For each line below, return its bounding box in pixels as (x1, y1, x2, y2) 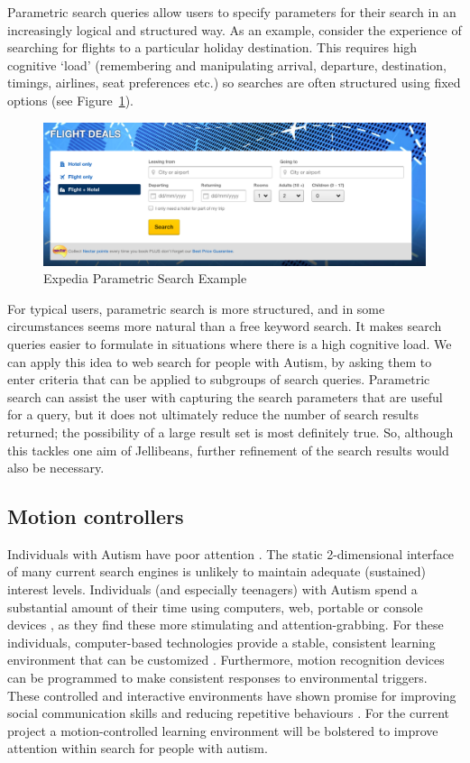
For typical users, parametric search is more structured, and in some (7, 299, 385, 317)
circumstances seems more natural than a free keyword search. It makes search (7, 317, 442, 336)
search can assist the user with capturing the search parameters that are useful (7, 387, 443, 406)
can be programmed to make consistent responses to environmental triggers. (7, 668, 428, 687)
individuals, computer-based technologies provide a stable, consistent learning (7, 632, 436, 651)
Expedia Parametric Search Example (43, 269, 247, 288)
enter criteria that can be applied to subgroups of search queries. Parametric (7, 370, 430, 389)
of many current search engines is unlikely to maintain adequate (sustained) (7, 562, 427, 581)
